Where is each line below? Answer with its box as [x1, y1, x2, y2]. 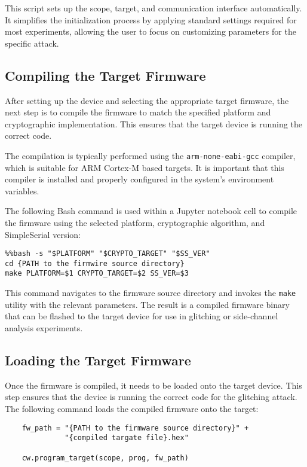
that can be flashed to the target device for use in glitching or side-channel [5, 310, 278, 322]
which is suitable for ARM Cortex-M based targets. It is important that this [5, 161, 284, 173]
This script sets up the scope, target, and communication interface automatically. [5, 2, 302, 14]
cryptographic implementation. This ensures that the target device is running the [5, 117, 302, 130]
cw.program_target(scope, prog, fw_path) [22, 453, 189, 462]
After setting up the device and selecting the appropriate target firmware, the [5, 94, 289, 106]
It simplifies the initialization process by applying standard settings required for [5, 13, 297, 26]
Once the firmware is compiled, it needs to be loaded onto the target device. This [5, 379, 302, 391]
